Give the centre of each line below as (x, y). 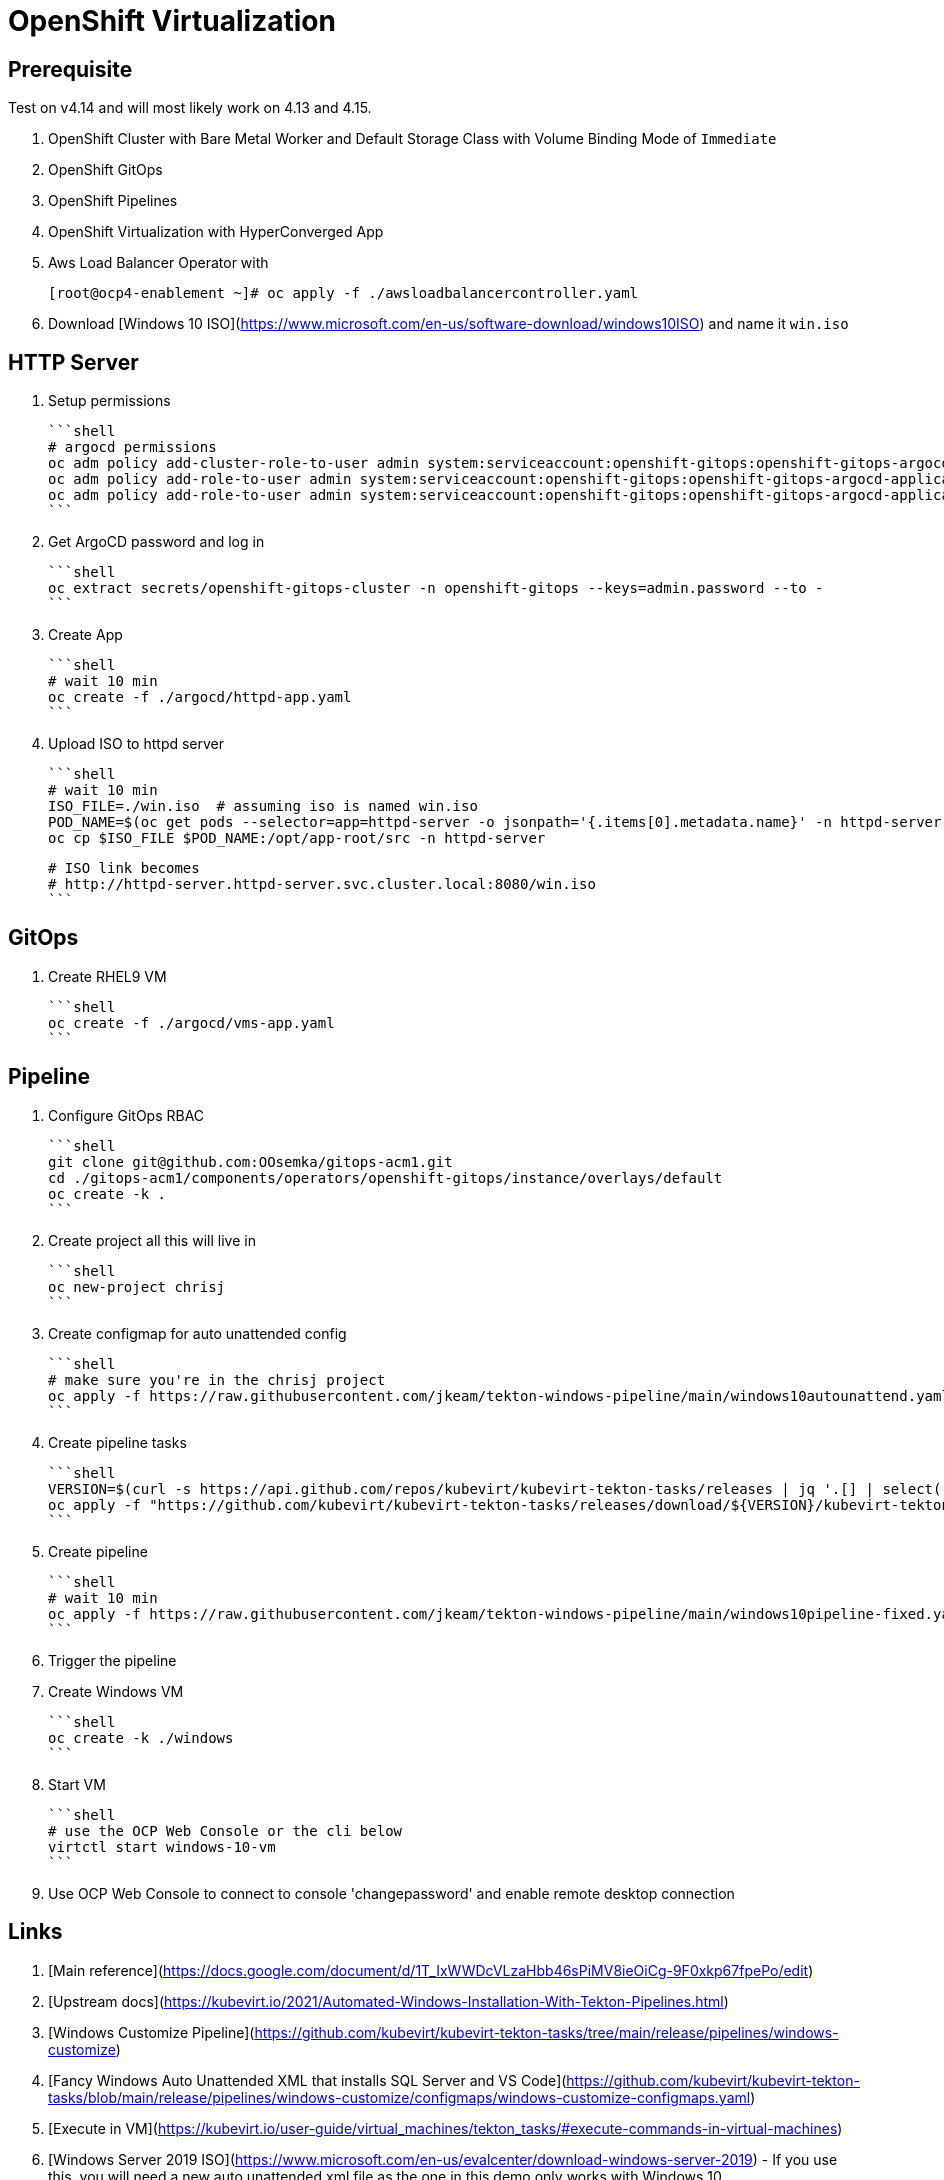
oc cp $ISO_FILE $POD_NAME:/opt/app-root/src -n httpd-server (297, 838)
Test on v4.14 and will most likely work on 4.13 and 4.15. (190, 108)
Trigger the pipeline (112, 1660)
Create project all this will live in (152, 1240)
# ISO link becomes (124, 868)
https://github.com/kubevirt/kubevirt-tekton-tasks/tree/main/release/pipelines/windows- (546, 2032)
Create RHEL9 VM (107, 976)
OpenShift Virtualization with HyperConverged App (216, 232)
